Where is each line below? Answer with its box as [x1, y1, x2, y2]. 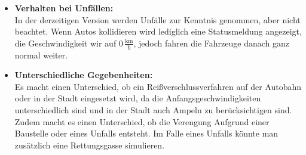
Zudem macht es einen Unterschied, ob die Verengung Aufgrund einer [14, 115, 270, 128]
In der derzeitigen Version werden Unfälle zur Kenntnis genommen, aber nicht [14, 13, 301, 26]
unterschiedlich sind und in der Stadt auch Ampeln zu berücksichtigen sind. [14, 103, 292, 116]
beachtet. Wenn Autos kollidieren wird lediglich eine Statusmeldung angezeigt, [14, 25, 302, 38]
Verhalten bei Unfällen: [14, 2, 114, 14]
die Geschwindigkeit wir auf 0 [14, 36, 123, 49]
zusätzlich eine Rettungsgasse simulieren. [14, 138, 165, 151]
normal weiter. [14, 48, 68, 61]
